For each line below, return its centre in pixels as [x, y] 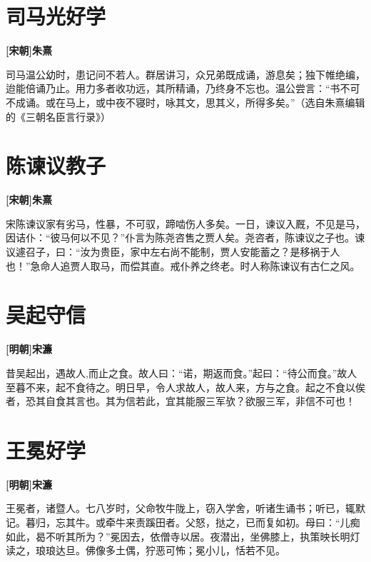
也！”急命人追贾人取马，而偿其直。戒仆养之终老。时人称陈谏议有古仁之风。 [183, 265]
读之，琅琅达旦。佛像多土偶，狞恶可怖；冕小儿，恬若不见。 [146, 550]
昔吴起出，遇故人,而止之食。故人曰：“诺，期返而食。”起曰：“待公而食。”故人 [182, 372]
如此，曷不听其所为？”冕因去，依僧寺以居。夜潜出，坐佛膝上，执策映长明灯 [183, 536]
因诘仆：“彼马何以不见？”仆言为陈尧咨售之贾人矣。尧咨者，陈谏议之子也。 [181, 237]
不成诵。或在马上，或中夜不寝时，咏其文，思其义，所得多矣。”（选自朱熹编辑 [185, 102]
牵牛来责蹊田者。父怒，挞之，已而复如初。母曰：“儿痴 [233, 522]
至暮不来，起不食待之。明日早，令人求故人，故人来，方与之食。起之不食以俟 [185, 387]
